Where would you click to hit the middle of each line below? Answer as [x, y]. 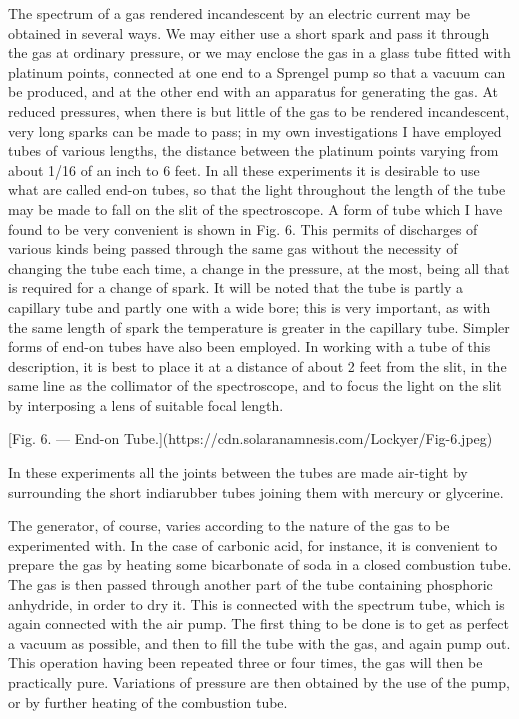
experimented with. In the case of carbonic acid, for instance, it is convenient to [253, 544]
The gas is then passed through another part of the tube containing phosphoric [250, 584]
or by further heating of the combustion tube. [148, 701]
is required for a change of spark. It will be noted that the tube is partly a [236, 287]
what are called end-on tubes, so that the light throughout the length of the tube [257, 189]
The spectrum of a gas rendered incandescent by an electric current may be [239, 13]
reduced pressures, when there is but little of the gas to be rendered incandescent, [259, 110]
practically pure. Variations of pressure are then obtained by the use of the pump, [259, 682]
